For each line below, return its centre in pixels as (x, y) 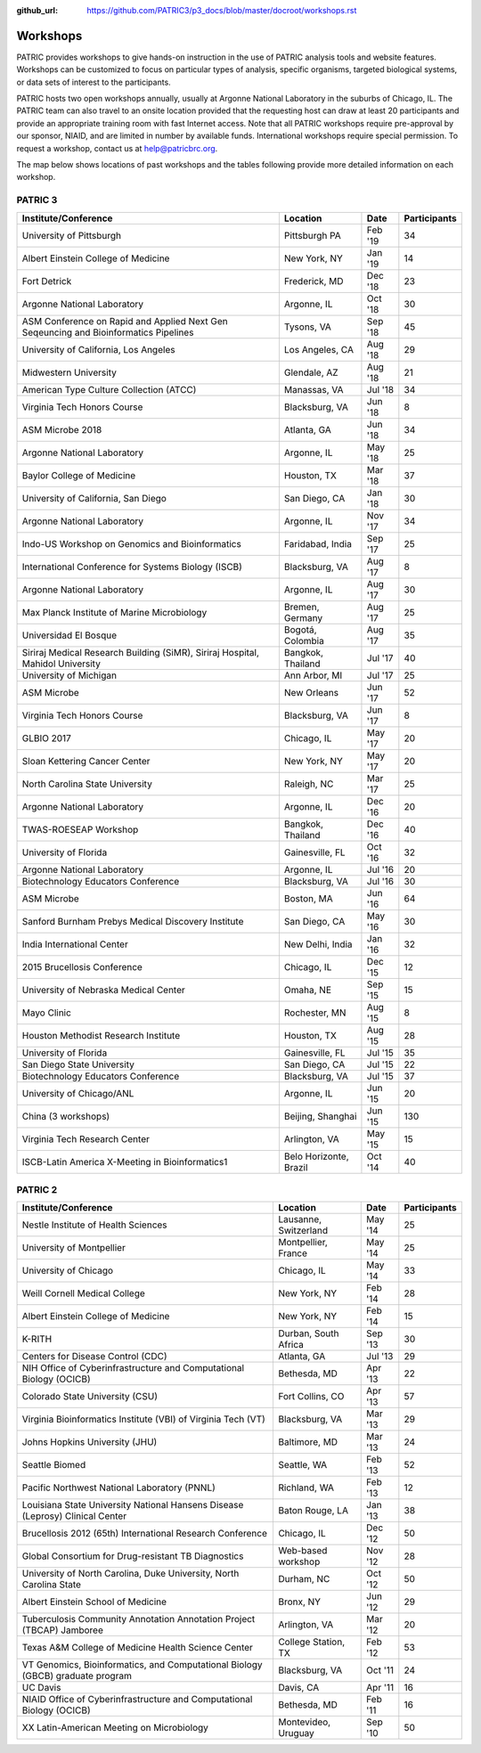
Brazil (296, 1167)
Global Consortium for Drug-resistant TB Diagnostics (133, 1556)
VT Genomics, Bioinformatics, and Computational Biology (142, 1665)
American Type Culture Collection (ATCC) (109, 389)
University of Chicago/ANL (78, 1093)
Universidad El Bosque (69, 635)
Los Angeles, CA (318, 349)
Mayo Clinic (46, 1013)
